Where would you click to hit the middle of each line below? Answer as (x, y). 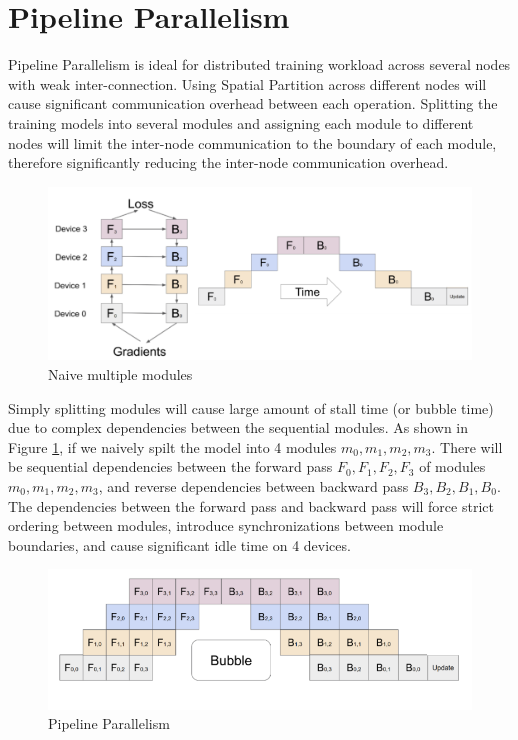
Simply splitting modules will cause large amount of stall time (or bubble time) (251, 407)
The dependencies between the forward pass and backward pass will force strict (251, 505)
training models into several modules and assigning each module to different (241, 122)
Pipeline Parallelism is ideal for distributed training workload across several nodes (259, 64)
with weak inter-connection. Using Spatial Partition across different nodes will (247, 83)
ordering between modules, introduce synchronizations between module (226, 525)
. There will (467, 446)
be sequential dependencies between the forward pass (170, 466)
